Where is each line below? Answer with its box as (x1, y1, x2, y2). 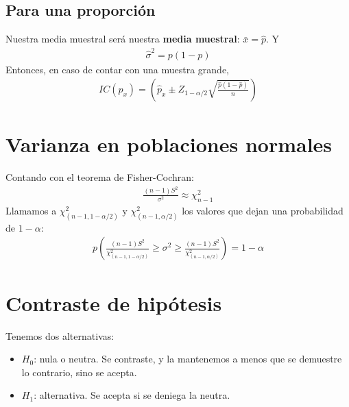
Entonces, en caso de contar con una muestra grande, (5, 62, 230, 76)
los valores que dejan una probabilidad (182, 203, 344, 217)
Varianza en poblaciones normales (5, 130, 333, 158)
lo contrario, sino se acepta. (21, 365, 137, 379)
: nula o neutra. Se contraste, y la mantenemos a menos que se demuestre (34, 351, 342, 366)
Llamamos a (5, 203, 57, 217)
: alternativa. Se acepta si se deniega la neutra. (34, 388, 230, 402)
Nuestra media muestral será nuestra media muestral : (5, 32, 240, 46)
